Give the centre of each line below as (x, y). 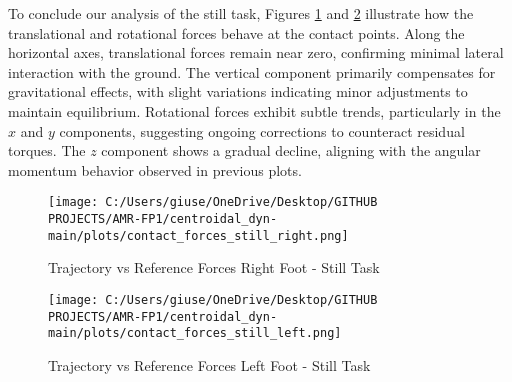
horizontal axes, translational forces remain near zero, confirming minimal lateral (256, 52)
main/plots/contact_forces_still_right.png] (198, 235)
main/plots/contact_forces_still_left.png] (195, 333)
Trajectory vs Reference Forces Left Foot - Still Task (209, 364)
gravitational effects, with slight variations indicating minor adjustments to (238, 91)
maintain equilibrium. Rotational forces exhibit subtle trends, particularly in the (254, 110)
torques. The (47, 150)
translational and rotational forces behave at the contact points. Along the (236, 32)
